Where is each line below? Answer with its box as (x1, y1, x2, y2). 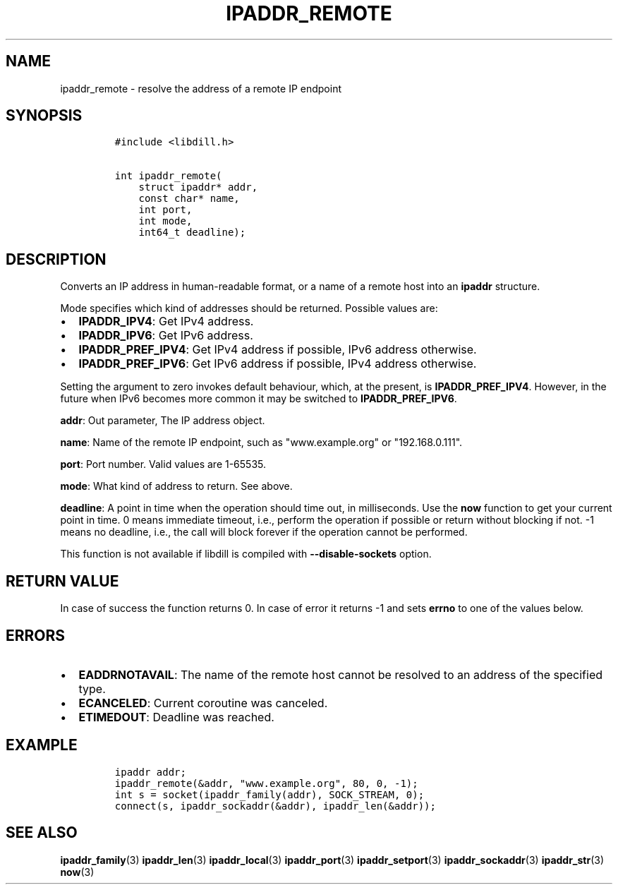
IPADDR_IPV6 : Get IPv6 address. (78, 328, 253, 343)
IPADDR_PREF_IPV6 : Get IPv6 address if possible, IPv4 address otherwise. (78, 356, 477, 371)
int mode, (138, 215, 193, 227)
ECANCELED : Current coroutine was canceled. (78, 695, 328, 710)
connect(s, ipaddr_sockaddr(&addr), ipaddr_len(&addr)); (114, 800, 436, 812)
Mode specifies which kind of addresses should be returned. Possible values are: (60, 302, 438, 315)
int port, (138, 204, 193, 216)
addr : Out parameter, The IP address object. (60, 414, 265, 427)
